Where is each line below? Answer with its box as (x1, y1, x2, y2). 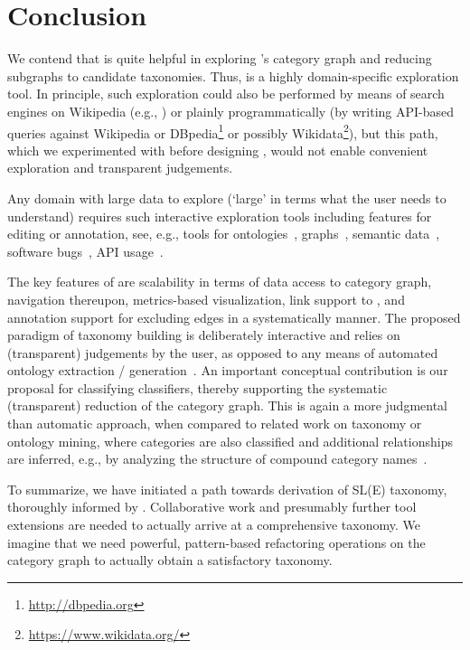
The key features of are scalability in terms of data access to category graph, (7, 272, 432, 291)
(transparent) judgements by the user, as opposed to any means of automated (7, 343, 438, 362)
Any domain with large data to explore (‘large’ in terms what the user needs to (7, 188, 446, 207)
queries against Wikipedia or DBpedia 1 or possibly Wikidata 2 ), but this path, (7, 120, 438, 142)
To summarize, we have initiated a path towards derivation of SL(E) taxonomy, (7, 479, 447, 498)
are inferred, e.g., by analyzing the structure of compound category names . (7, 449, 428, 468)
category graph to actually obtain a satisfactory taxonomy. (7, 551, 333, 570)
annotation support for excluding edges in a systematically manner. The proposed (7, 307, 461, 326)
